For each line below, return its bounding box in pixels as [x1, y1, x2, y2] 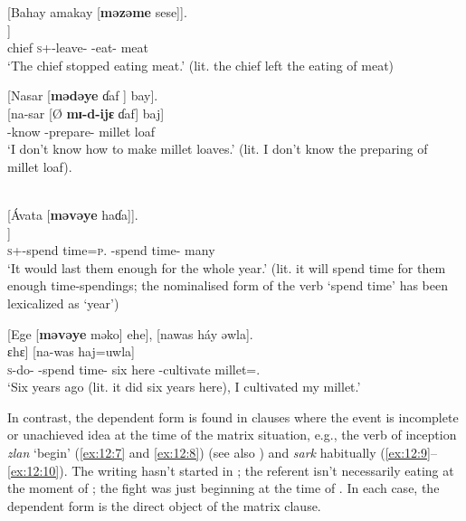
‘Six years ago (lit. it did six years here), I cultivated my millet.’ [7, 377, 361, 396]
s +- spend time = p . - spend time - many [7, 241, 215, 260]
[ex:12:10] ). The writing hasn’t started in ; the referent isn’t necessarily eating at [7, 460, 454, 479]
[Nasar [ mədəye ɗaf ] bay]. [7, 86, 158, 105]
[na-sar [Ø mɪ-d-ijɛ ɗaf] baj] [7, 103, 165, 122]
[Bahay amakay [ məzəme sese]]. [7, 3, 187, 21]
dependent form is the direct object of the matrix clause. [7, 496, 321, 515]
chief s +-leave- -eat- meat [7, 38, 149, 57]
